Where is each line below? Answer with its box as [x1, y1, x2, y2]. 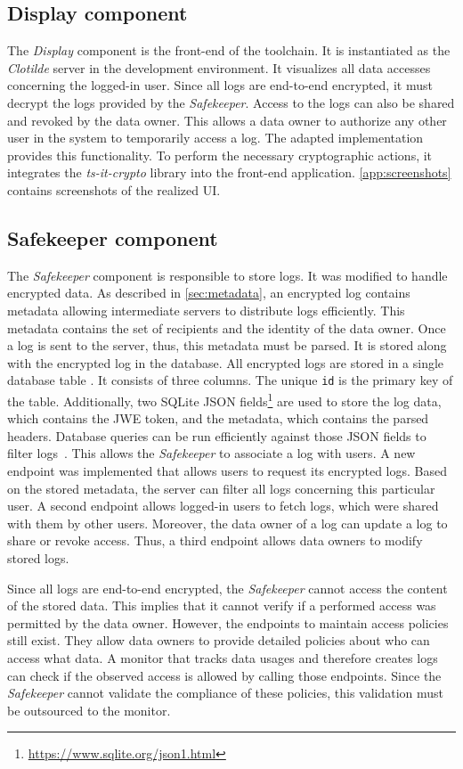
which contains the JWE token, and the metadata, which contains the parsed [7, 409, 429, 428]
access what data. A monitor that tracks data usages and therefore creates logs [7, 648, 438, 667]
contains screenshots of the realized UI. [7, 180, 221, 199]
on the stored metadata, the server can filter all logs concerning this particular [7, 479, 435, 497]
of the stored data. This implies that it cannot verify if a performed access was [7, 596, 436, 615]
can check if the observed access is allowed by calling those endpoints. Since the [7, 666, 442, 684]
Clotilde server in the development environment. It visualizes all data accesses [7, 58, 431, 77]
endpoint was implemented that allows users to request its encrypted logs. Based [7, 462, 447, 479]
